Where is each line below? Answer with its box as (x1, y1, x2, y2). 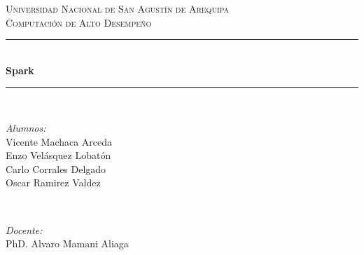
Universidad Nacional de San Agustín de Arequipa (6, 1, 229, 15)
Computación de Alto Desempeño (6, 15, 152, 29)
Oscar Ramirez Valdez (6, 175, 101, 190)
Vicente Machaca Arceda (6, 134, 113, 149)
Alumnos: (6, 120, 46, 135)
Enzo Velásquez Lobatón (6, 148, 111, 163)
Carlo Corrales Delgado (6, 161, 106, 176)
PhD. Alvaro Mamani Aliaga (6, 236, 129, 251)
